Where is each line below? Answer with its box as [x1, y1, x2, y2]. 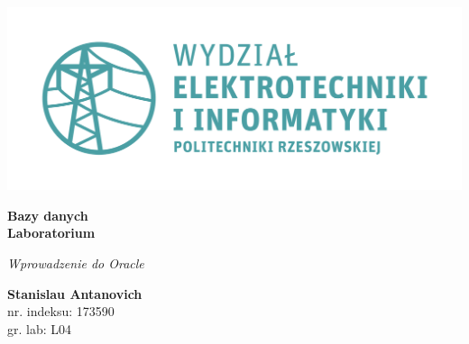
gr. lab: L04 [7, 319, 72, 338]
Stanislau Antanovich [7, 284, 143, 303]
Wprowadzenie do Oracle [7, 254, 144, 273]
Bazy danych [7, 205, 88, 224]
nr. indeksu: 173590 [7, 302, 115, 321]
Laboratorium [7, 223, 96, 242]
